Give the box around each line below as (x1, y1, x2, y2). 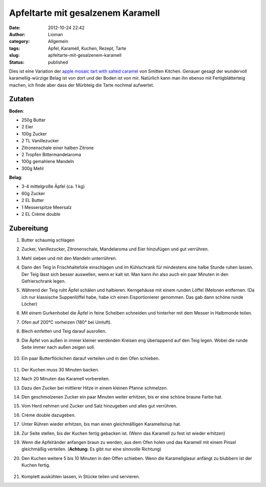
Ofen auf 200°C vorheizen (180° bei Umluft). (21, 319, 112, 325)
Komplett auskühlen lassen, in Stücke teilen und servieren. (21, 473, 140, 479)
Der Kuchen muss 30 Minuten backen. (21, 366, 100, 372)
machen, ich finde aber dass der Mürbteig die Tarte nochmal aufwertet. (9, 82, 155, 88)
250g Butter (21, 117, 46, 123)
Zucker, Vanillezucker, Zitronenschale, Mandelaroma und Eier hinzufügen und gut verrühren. (21, 246, 209, 252)
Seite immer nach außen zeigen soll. (21, 344, 96, 350)
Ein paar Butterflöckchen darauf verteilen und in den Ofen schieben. (21, 356, 160, 362)
